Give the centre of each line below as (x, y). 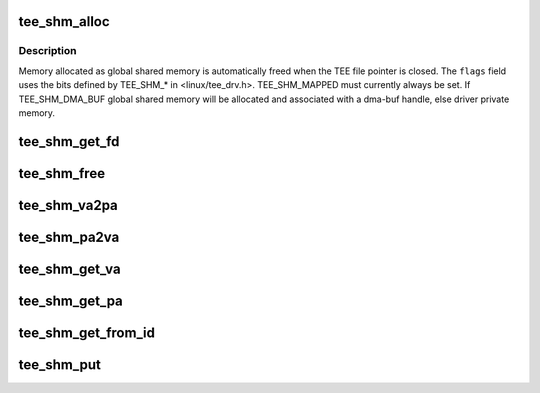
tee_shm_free (61, 173)
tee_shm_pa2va (69, 236)
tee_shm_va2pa (68, 205)
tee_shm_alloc (64, 21)
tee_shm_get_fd (69, 141)
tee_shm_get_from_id (86, 332)
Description (47, 51)
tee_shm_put (60, 364)
